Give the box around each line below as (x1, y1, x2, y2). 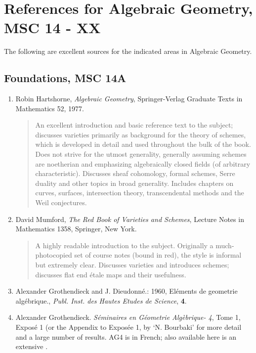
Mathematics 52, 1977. (15, 103, 84, 113)
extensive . (15, 341, 48, 352)
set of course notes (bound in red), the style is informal (74, 250, 242, 260)
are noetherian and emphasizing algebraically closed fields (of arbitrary (35, 158, 251, 169)
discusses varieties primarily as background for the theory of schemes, (35, 129, 246, 139)
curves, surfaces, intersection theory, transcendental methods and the (35, 187, 244, 198)
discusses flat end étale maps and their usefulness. (35, 269, 186, 279)
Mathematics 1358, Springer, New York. (15, 223, 137, 234)
